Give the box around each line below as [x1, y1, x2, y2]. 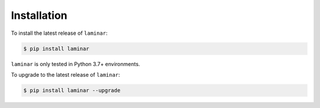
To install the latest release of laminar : [11, 30, 108, 37]
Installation [11, 9, 68, 22]
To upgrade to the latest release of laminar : [11, 71, 120, 78]
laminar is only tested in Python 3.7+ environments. [11, 60, 140, 67]
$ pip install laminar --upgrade [23, 87, 121, 94]
